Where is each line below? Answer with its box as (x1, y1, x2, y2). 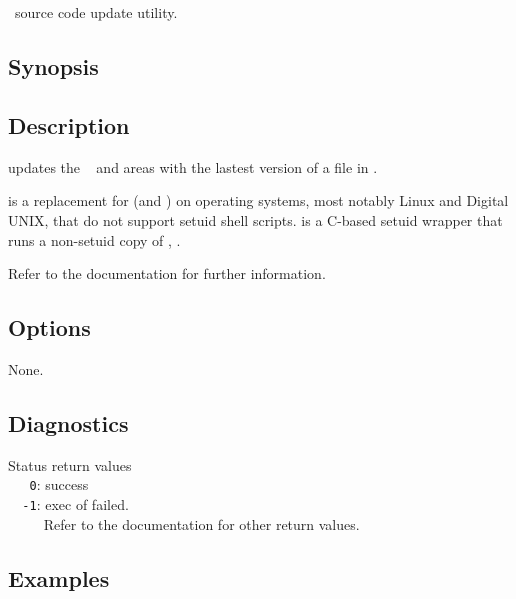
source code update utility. (14, 2, 178, 23)
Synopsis (8, 51, 99, 82)
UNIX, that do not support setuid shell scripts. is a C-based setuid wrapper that (8, 209, 503, 230)
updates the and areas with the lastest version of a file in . (8, 156, 378, 177)
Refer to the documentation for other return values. (43, 513, 360, 534)
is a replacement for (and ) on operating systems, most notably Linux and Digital (8, 190, 509, 211)
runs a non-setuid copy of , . (8, 229, 181, 250)
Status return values (8, 454, 132, 475)
